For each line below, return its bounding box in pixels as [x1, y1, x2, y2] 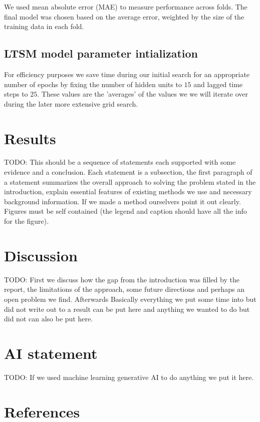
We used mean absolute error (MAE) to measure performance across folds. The [4, 2, 247, 12]
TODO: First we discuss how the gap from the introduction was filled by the [4, 274, 239, 284]
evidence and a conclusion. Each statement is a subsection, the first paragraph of [4, 167, 252, 177]
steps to [4, 89, 28, 99]
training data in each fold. [4, 21, 84, 32]
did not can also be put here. [4, 313, 93, 324]
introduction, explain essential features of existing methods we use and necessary [4, 186, 252, 197]
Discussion [4, 245, 78, 265]
